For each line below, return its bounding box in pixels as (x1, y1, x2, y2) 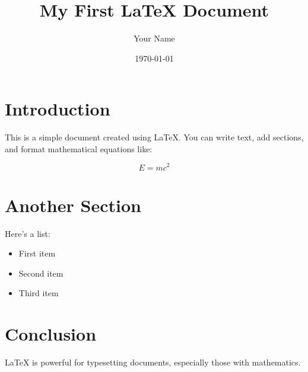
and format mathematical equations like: (5, 142, 153, 155)
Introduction (5, 97, 110, 121)
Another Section (5, 193, 141, 217)
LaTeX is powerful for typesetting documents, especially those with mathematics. (5, 356, 301, 368)
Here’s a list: (5, 227, 50, 239)
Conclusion (5, 322, 97, 346)
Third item (18, 287, 59, 299)
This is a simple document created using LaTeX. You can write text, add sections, (5, 131, 304, 143)
